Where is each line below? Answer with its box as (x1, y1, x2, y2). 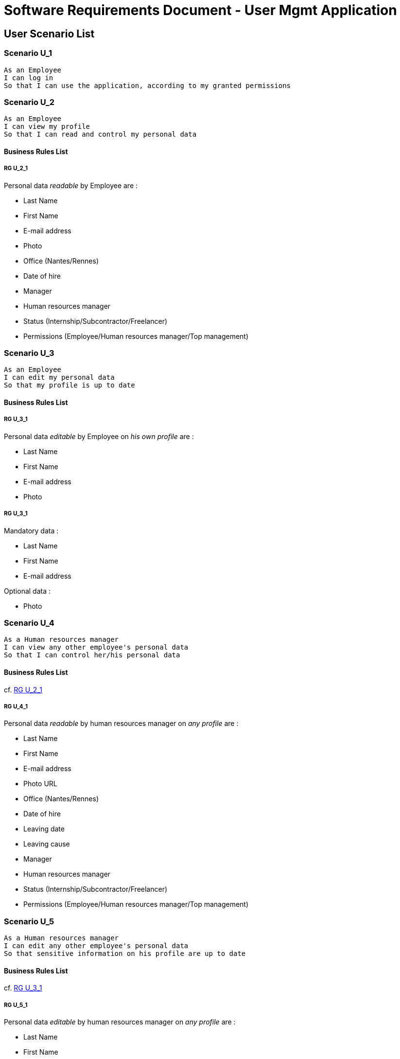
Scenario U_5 (4, 916, 54, 926)
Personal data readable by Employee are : (4, 181, 138, 190)
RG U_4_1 (4, 703, 28, 710)
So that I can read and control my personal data (4, 130, 197, 139)
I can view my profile (4, 123, 90, 131)
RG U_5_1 (4, 1001, 28, 1008)
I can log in (4, 73, 53, 82)
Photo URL (23, 779, 57, 788)
